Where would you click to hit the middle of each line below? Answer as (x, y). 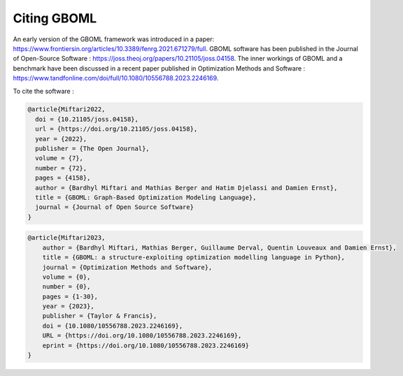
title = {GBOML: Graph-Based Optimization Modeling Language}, (146, 197)
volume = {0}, (66, 277)
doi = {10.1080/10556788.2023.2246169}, (113, 326)
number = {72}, (61, 168)
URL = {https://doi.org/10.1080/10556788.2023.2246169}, (142, 336)
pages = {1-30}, (70, 296)
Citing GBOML (55, 18)
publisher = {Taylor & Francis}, (100, 316)
